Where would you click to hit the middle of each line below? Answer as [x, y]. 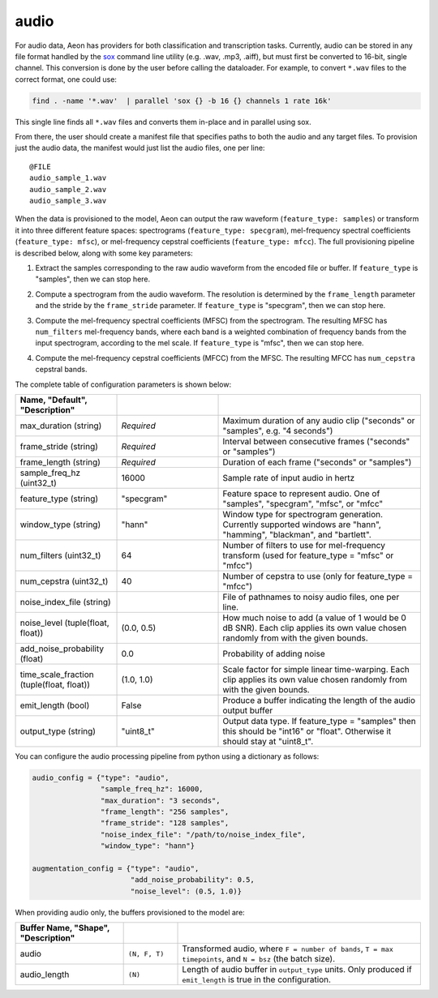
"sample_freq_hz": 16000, [152, 789]
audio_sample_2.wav [68, 189]
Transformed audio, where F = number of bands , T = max [288, 949]
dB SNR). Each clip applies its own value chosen [315, 627]
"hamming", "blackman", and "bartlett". [297, 534]
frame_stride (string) [59, 446]
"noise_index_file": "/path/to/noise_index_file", [203, 834]
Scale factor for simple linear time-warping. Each [316, 669]
